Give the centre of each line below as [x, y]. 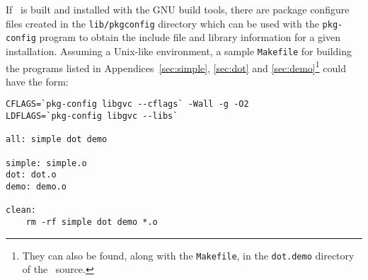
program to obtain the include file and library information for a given [190, 37]
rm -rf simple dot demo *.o [92, 222]
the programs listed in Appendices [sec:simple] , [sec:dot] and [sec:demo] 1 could [176, 66]
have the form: [37, 81]
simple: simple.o [46, 163]
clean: [21, 210]
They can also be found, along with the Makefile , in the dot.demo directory [188, 255]
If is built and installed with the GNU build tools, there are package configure [178, 9]
